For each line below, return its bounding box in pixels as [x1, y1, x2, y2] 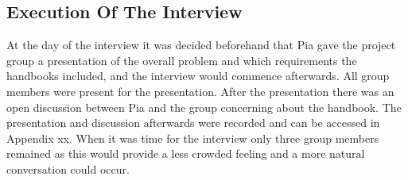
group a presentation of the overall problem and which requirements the [6, 52, 357, 68]
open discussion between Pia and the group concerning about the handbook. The [6, 98, 402, 115]
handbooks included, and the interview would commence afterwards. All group [6, 67, 390, 84]
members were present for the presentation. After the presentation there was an [6, 82, 394, 99]
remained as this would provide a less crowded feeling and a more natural [6, 145, 365, 162]
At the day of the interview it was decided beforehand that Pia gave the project [6, 36, 396, 53]
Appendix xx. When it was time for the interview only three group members [6, 129, 379, 146]
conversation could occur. [6, 160, 130, 177]
